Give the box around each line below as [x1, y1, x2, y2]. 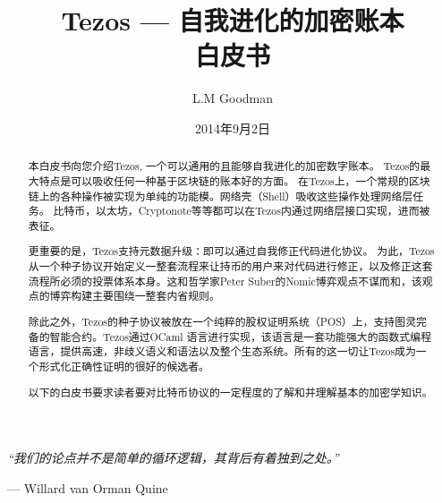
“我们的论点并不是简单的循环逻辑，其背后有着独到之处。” [7, 448, 339, 467]
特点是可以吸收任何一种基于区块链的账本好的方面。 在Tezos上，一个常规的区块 [38, 173, 430, 188]
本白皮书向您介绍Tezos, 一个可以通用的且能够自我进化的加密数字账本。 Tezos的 [28, 158, 421, 174]
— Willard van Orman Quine [7, 478, 168, 497]
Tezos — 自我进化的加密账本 [61, 2, 404, 38]
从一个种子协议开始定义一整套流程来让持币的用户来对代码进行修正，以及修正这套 [28, 259, 433, 274]
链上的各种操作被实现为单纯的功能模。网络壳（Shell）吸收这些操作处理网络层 [28, 188, 413, 203]
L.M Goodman [191, 89, 274, 107]
